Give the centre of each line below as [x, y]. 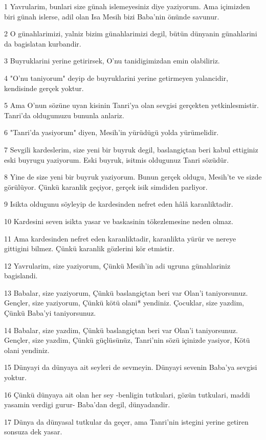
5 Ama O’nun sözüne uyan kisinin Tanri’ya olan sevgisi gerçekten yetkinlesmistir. [131, 105]
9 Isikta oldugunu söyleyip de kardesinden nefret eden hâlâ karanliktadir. [119, 204]
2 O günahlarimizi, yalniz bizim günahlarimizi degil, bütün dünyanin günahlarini [131, 34]
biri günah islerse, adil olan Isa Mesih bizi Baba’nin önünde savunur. [112, 16]
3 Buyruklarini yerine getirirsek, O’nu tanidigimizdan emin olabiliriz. [112, 61]
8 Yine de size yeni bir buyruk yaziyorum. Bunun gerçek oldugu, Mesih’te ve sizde [133, 177]
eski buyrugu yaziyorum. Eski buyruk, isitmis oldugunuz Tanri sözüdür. [117, 159]
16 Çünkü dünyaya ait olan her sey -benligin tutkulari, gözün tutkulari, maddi [127, 394]
